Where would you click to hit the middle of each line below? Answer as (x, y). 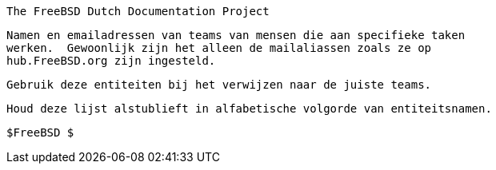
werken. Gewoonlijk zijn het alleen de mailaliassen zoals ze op (219, 48)
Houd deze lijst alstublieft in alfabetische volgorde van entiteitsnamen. (249, 109)
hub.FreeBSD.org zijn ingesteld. (111, 61)
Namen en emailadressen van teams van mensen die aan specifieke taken (236, 35)
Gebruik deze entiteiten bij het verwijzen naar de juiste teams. (219, 85)
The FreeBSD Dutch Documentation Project (138, 11)
